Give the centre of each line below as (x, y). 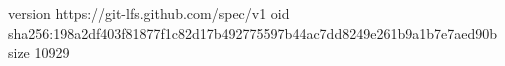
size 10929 (39, 52)
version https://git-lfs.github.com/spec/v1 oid (149, 13)
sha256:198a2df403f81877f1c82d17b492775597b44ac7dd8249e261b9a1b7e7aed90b (252, 32)
